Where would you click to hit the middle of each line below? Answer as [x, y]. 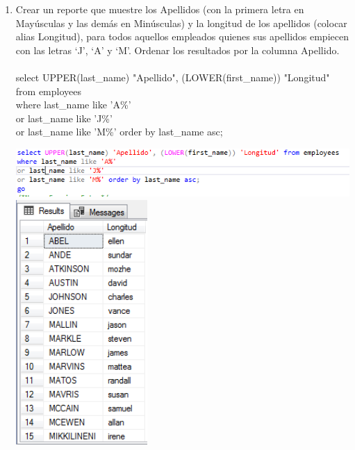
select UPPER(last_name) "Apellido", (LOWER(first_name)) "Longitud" [173, 77]
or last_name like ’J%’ [64, 118]
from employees [49, 91]
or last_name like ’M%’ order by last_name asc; [119, 132]
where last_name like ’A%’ [73, 105]
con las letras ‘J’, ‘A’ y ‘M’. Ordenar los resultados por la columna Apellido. [177, 50]
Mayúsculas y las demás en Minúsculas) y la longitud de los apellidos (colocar [181, 23]
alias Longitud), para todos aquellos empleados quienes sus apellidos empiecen [182, 36]
